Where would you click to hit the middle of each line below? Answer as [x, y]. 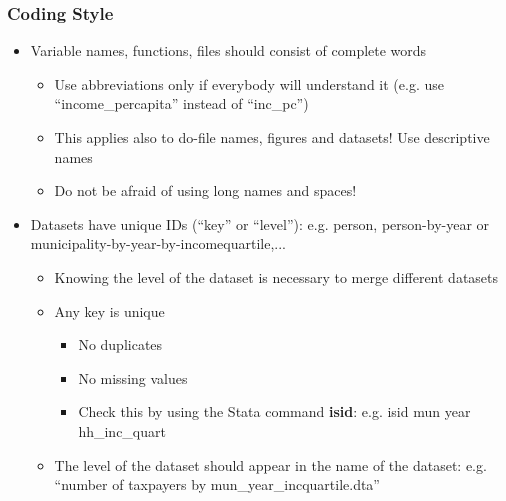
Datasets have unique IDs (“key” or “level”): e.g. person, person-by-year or [260, 223]
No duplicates [120, 344]
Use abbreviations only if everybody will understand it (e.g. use [249, 83]
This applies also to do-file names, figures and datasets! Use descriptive [272, 137]
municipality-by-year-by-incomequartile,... [158, 243]
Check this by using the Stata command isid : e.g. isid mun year [274, 411]
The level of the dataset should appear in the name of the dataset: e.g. [270, 464]
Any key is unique [109, 310]
